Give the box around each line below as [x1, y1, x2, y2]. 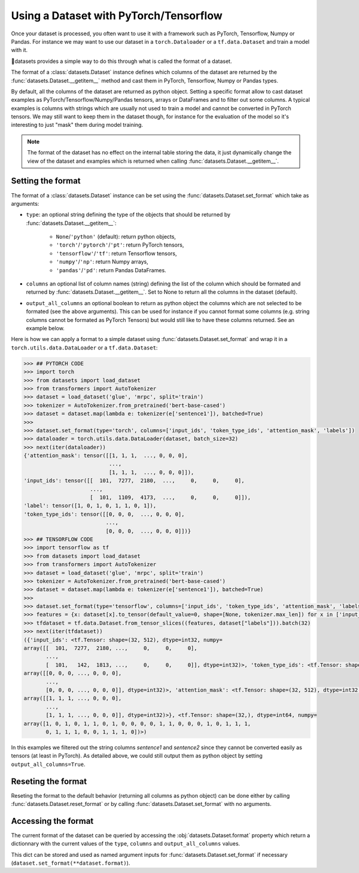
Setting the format [11, 176, 81, 186]
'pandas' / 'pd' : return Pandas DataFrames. [56, 266, 167, 273]
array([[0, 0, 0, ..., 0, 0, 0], [23, 670, 122, 677]
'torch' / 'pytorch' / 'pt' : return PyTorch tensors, [56, 241, 184, 248]
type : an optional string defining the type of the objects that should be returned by [26, 211, 230, 218]
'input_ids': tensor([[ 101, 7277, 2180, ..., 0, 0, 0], [23, 477, 245, 484]
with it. [11, 47, 28, 54]
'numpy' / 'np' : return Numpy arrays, [56, 258, 149, 266]
